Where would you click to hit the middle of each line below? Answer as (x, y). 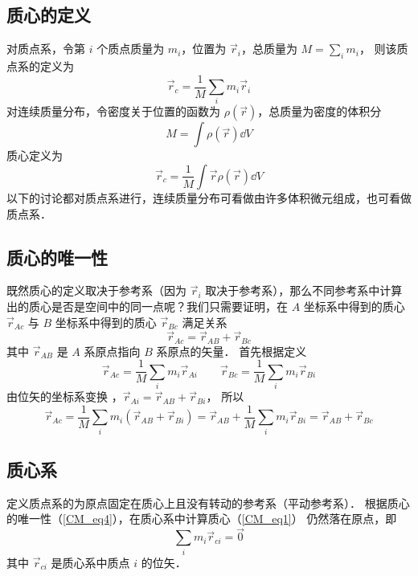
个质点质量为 (131, 49)
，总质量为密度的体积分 (320, 111)
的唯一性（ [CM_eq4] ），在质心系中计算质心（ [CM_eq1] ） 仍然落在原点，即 (202, 519)
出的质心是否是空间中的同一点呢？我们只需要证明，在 (147, 306)
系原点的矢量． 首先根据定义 (232, 351)
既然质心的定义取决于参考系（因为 (96, 290)
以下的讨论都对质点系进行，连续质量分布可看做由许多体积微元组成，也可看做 (209, 197)
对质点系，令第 (46, 49)
